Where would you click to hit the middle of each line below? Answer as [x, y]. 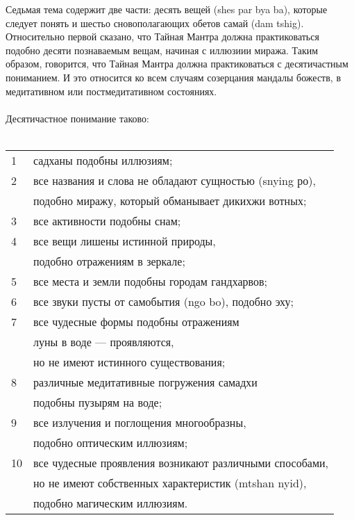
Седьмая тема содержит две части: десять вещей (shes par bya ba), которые [167, 9]
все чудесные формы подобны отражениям [136, 321]
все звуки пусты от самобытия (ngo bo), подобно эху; [163, 301]
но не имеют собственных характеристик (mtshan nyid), [170, 482]
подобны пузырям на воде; [98, 402]
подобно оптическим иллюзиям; [111, 442]
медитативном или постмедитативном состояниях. [111, 91]
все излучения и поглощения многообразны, [140, 422]
